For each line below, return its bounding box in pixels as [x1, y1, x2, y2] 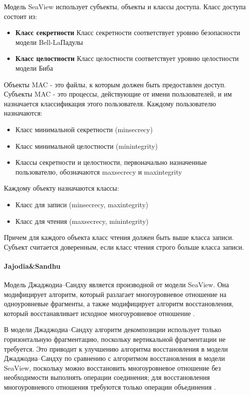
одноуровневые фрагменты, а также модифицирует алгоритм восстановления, [4, 298, 234, 309]
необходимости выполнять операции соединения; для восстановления [4, 372, 210, 382]
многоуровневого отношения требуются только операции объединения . [4, 382, 216, 392]
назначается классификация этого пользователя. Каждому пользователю [4, 98, 216, 108]
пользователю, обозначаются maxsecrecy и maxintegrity [15, 166, 182, 177]
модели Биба [15, 62, 53, 73]
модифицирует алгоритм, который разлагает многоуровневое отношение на [4, 289, 227, 299]
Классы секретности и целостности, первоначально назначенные [15, 157, 207, 167]
